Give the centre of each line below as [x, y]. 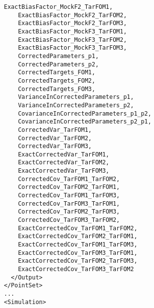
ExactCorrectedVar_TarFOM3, [64, 171]
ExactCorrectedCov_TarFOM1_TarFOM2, [78, 228]
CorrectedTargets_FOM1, [57, 73]
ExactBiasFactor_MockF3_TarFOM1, [72, 31]
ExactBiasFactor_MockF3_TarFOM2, [72, 40]
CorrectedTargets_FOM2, [57, 80]
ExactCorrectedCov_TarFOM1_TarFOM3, [78, 245]
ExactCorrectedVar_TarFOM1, [64, 154]
